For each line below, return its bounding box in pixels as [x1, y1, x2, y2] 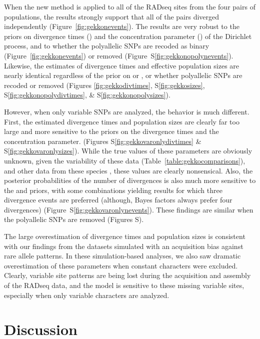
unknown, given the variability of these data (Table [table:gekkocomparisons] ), [4, 155, 245, 165]
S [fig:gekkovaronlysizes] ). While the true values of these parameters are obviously [4, 145, 252, 156]
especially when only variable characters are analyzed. [4, 289, 169, 300]
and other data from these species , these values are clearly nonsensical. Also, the [4, 165, 253, 175]
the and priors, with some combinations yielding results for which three [4, 184, 222, 195]
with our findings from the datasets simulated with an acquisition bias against [4, 240, 243, 251]
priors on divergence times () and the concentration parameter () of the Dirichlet [4, 30, 252, 41]
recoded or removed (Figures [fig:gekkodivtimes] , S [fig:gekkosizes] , [4, 79, 205, 90]
